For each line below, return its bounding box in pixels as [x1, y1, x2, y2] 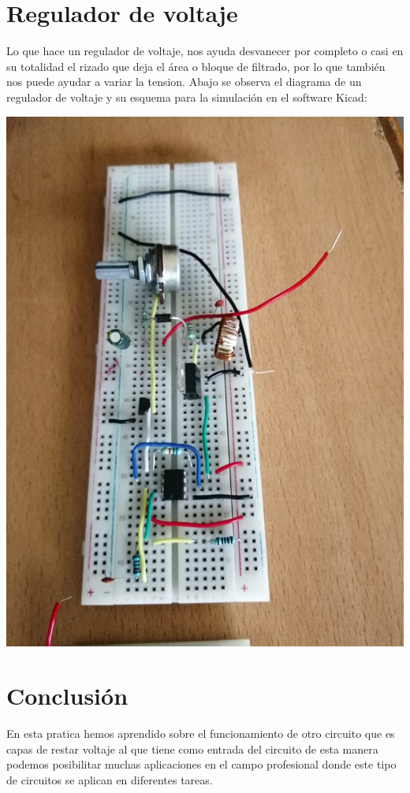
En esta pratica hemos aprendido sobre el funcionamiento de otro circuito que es [6, 725, 395, 742]
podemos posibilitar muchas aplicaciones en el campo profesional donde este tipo [6, 756, 397, 773]
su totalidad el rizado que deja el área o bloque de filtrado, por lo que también [6, 58, 386, 74]
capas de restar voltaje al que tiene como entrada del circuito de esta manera [6, 740, 378, 757]
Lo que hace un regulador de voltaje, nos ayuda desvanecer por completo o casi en [6, 43, 404, 59]
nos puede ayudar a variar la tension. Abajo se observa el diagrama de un [6, 73, 362, 90]
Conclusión [6, 679, 129, 712]
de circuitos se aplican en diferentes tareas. [6, 772, 213, 787]
